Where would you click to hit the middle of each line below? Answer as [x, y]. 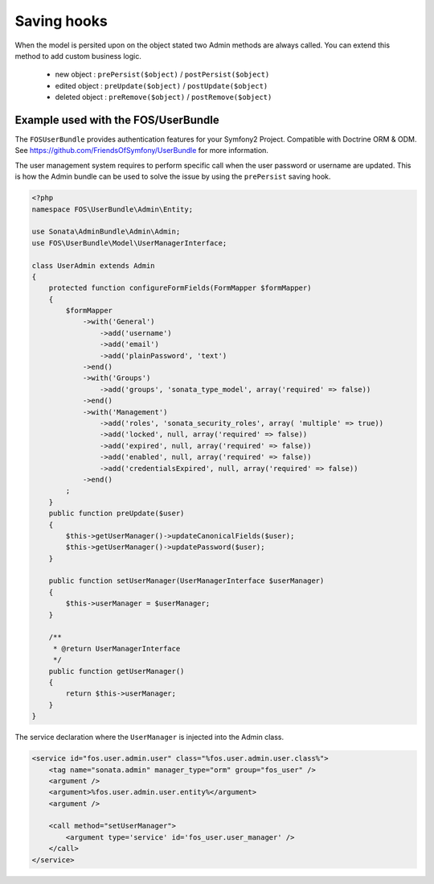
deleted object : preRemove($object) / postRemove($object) [164, 97]
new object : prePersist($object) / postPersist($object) [162, 74]
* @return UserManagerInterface [117, 649]
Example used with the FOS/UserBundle [117, 120]
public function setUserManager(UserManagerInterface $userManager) [186, 581]
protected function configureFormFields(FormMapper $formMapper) [180, 288]
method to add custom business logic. [78, 56]
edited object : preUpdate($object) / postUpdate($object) [162, 85]
